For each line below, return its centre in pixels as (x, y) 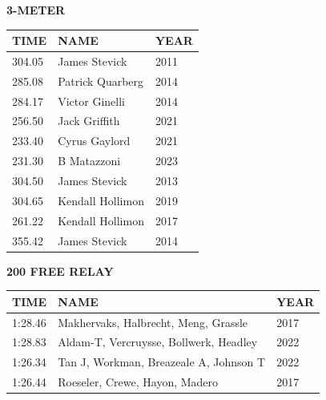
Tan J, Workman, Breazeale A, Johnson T (162, 362)
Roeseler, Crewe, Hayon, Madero (138, 382)
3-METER (36, 10)
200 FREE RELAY (60, 271)
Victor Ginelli (91, 101)
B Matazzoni (89, 161)
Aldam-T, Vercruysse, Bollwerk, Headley (158, 342)
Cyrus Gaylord (94, 141)
